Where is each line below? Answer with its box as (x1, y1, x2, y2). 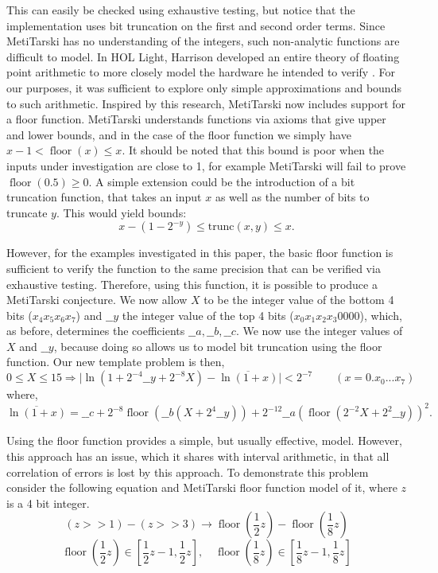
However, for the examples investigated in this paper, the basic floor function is (6, 244, 393, 261)
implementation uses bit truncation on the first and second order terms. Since (6, 17, 386, 33)
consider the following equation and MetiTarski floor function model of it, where (6, 479, 397, 496)
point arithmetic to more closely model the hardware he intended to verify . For (6, 64, 395, 80)
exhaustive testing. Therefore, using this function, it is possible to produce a (6, 275, 378, 292)
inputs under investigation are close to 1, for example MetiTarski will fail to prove (6, 157, 406, 173)
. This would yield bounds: (56, 204, 187, 220)
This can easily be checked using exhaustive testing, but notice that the (6, 2, 355, 18)
